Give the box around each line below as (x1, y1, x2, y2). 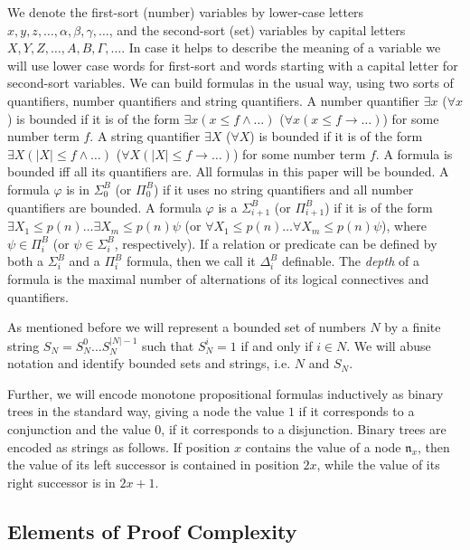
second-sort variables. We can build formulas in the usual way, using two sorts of (7, 73, 454, 92)
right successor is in (7, 472, 116, 491)
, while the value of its (316, 455, 440, 474)
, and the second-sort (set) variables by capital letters (108, 20, 406, 39)
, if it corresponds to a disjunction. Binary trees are (161, 420, 446, 439)
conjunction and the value (7, 420, 151, 439)
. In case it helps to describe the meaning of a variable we (121, 38, 441, 57)
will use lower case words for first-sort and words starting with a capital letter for (7, 55, 458, 74)
